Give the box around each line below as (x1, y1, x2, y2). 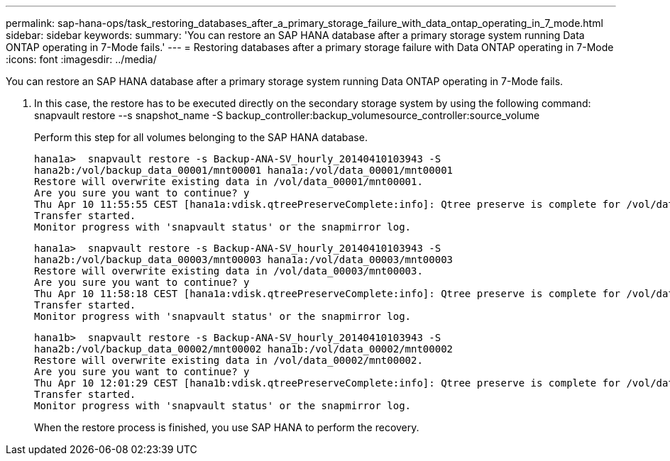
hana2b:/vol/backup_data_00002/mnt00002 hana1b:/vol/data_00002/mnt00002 (34, 343, 454, 355)
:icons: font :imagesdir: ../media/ (6, 53, 157, 65)
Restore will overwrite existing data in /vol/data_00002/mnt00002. (34, 355, 423, 366)
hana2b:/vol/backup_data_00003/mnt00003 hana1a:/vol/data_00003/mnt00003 (34, 254, 454, 265)
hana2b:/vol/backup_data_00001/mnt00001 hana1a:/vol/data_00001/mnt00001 (34, 165, 454, 176)
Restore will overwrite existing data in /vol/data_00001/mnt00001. (34, 176, 423, 187)
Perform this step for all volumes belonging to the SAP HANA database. (34, 131, 368, 143)
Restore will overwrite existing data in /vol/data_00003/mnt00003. (34, 265, 423, 277)
